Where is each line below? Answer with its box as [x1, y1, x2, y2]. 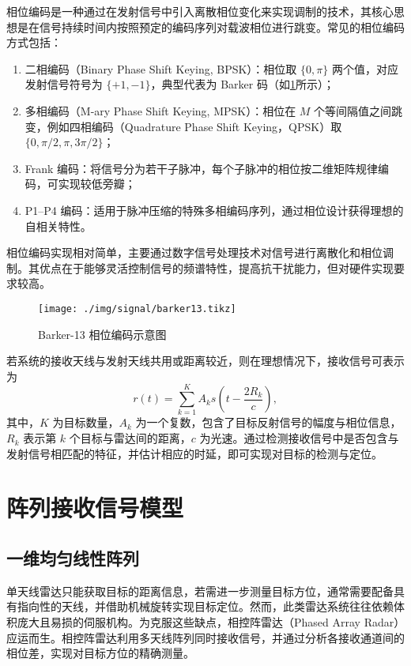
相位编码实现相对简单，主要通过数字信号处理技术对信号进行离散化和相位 [6, 244, 383, 261]
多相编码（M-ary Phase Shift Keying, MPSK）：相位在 [25, 102, 296, 119]
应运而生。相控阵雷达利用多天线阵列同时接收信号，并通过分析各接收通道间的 [6, 629, 405, 645]
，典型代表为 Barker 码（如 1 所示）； [150, 76, 334, 92]
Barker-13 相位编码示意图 [38, 325, 167, 342]
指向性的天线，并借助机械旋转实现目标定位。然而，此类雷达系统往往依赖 [17, 598, 394, 615]
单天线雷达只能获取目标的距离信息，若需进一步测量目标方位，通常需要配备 [6, 582, 394, 599]
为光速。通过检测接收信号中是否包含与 [199, 430, 399, 446]
